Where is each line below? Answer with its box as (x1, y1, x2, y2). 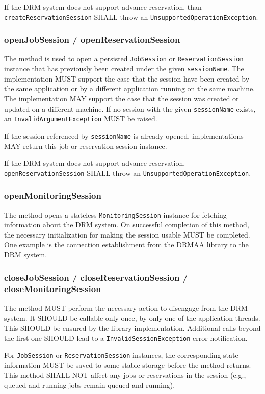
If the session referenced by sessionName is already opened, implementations (4, 130, 244, 141)
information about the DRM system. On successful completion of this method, (4, 219, 249, 230)
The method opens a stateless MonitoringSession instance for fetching (4, 209, 227, 220)
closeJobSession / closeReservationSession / (4, 271, 188, 283)
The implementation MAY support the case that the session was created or (4, 93, 239, 103)
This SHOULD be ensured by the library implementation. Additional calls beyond (4, 322, 261, 333)
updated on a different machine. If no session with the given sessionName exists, (4, 103, 256, 114)
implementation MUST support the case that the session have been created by (4, 73, 250, 84)
